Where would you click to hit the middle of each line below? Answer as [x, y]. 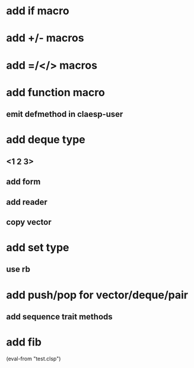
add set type [38, 248]
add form [23, 182]
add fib [24, 342]
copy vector [29, 222]
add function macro [55, 92]
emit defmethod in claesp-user [65, 114]
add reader [27, 202]
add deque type [46, 140]
